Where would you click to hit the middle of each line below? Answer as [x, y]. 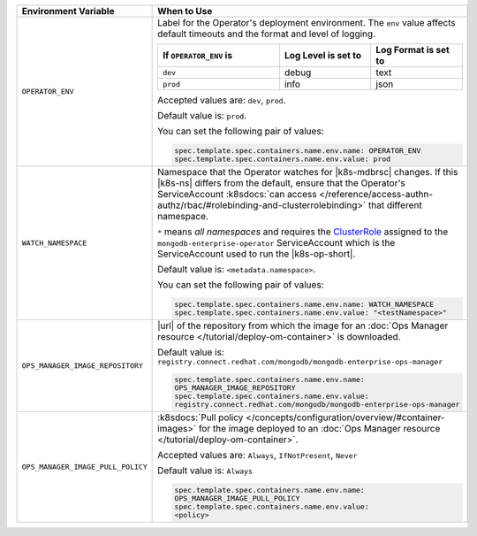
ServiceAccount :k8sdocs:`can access [237, 194]
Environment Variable [68, 11]
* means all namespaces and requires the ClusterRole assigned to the [303, 232]
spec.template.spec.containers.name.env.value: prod [283, 159]
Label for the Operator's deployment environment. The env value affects [307, 23]
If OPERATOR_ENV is [197, 55]
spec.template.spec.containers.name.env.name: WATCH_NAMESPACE [304, 304]
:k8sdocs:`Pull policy [201, 417]
